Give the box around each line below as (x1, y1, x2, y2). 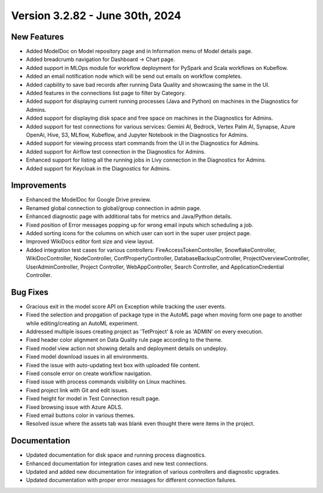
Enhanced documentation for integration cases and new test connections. (26, 459, 209, 467)
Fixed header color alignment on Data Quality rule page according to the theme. (26, 336, 223, 343)
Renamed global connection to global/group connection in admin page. (26, 204, 202, 212)
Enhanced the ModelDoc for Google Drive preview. (26, 196, 151, 203)
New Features (11, 32, 64, 42)
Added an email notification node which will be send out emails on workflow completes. (26, 72, 242, 80)
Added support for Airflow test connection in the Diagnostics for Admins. (26, 148, 206, 155)
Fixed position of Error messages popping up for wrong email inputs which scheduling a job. (26, 221, 254, 229)
